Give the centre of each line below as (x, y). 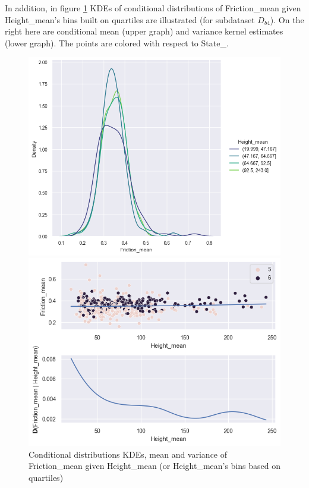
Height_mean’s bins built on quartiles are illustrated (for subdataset (130, 19)
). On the (287, 19)
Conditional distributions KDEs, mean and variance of (128, 454)
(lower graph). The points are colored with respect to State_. (117, 42)
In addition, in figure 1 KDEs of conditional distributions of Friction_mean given (153, 8)
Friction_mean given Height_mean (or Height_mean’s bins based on (155, 466)
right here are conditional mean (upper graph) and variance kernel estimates (144, 31)
